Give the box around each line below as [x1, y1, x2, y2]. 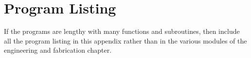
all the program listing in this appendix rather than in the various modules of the [4, 35, 247, 45]
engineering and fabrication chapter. [4, 45, 112, 55]
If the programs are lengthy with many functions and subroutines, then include [4, 26, 240, 36]
